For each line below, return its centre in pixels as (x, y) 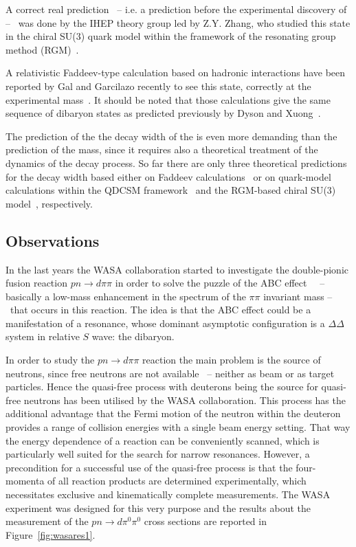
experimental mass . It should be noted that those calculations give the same (168, 99)
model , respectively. (49, 203)
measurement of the (47, 521)
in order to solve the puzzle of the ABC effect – (220, 283)
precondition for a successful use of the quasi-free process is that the (149, 467)
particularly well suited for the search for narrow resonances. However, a (158, 454)
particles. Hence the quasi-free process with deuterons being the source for (162, 387)
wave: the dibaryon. (133, 336)
